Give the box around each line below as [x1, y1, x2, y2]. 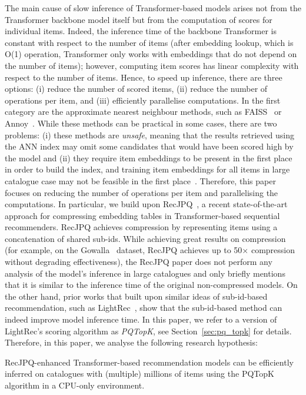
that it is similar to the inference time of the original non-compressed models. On [5, 278, 298, 291]
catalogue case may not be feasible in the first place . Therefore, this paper [5, 174, 276, 187]
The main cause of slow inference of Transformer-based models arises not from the [5, 2, 301, 14]
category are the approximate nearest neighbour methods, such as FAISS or [5, 105, 282, 118]
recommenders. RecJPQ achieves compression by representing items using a [5, 221, 278, 233]
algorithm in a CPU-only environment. [5, 379, 145, 391]
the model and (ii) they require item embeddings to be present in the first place [5, 151, 292, 164]
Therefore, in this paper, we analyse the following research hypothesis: [5, 336, 258, 348]
